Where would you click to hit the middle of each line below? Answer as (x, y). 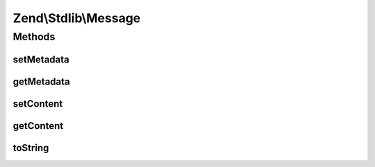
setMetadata (41, 59)
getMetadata (41, 81)
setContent (38, 104)
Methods (34, 37)
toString (31, 148)
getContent (38, 126)
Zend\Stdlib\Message (77, 18)
